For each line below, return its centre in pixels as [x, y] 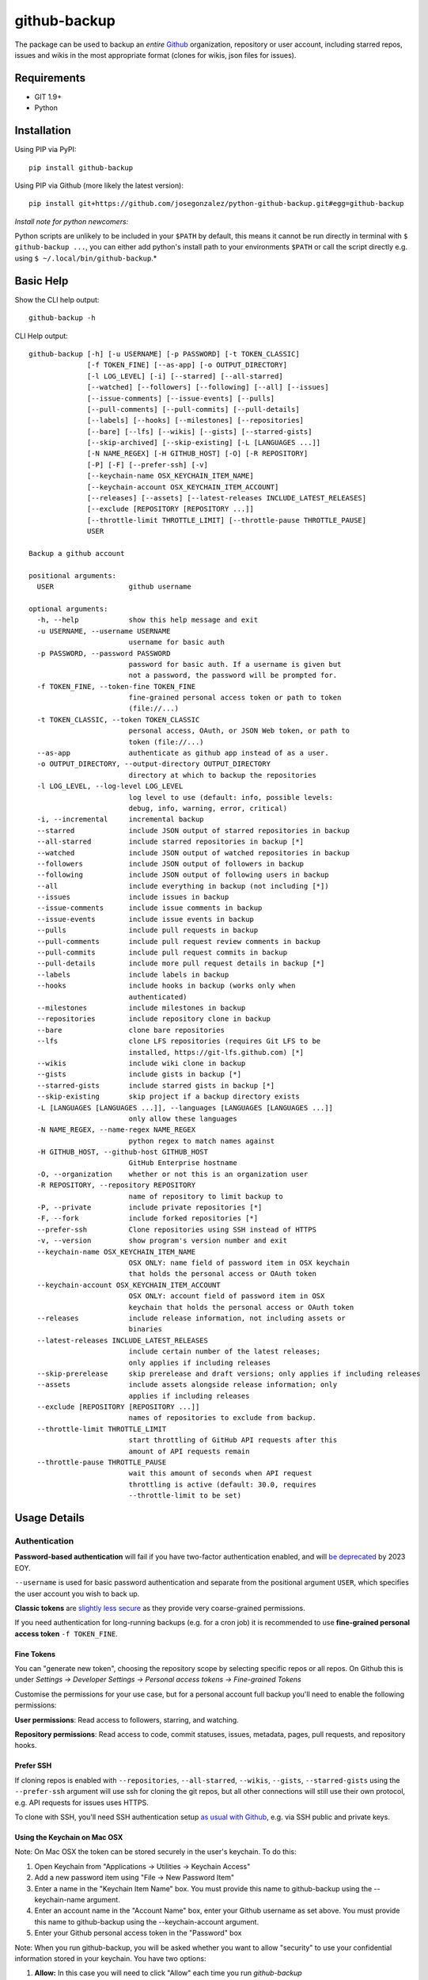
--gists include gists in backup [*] [139, 1074]
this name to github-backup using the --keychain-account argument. [147, 1921]
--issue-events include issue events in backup [146, 919]
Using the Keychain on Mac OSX [69, 1837]
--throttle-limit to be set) [185, 1496]
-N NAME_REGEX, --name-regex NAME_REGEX [116, 1130]
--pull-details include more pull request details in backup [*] [181, 963]
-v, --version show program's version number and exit [162, 1241]
